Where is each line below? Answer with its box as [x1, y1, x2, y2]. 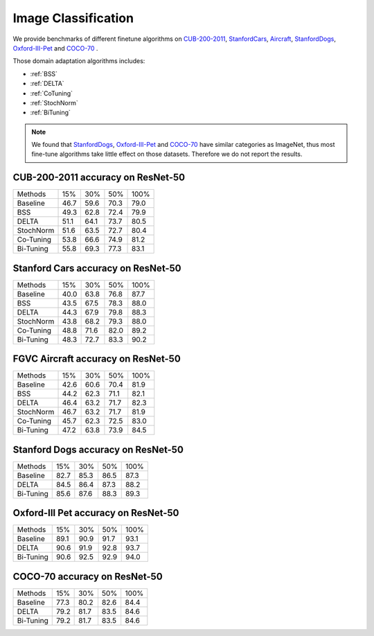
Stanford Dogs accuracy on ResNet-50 [12, 443, 184, 455]
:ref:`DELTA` [30, 80, 65, 88]
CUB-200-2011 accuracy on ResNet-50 [12, 172, 186, 184]
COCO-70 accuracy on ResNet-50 [12, 570, 163, 582]
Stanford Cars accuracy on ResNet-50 [12, 262, 181, 274]
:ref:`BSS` [30, 69, 58, 78]
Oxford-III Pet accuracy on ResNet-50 [12, 507, 179, 519]
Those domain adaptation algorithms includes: [12, 57, 145, 65]
